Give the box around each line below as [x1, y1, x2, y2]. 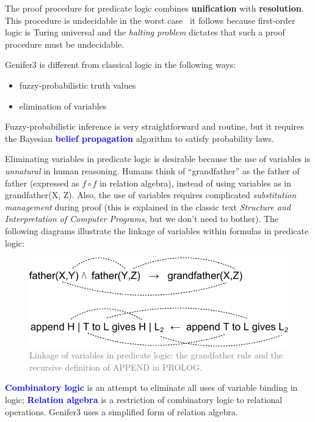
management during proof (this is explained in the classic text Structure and [5, 200, 291, 213]
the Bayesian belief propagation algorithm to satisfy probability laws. [5, 131, 275, 144]
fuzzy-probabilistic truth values [19, 78, 136, 91]
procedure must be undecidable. [5, 37, 125, 50]
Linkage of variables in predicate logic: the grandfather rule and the [29, 349, 283, 361]
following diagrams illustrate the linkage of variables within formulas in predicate [5, 224, 309, 237]
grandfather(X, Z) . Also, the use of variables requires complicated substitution [5, 188, 297, 201]
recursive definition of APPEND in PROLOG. [29, 360, 202, 373]
